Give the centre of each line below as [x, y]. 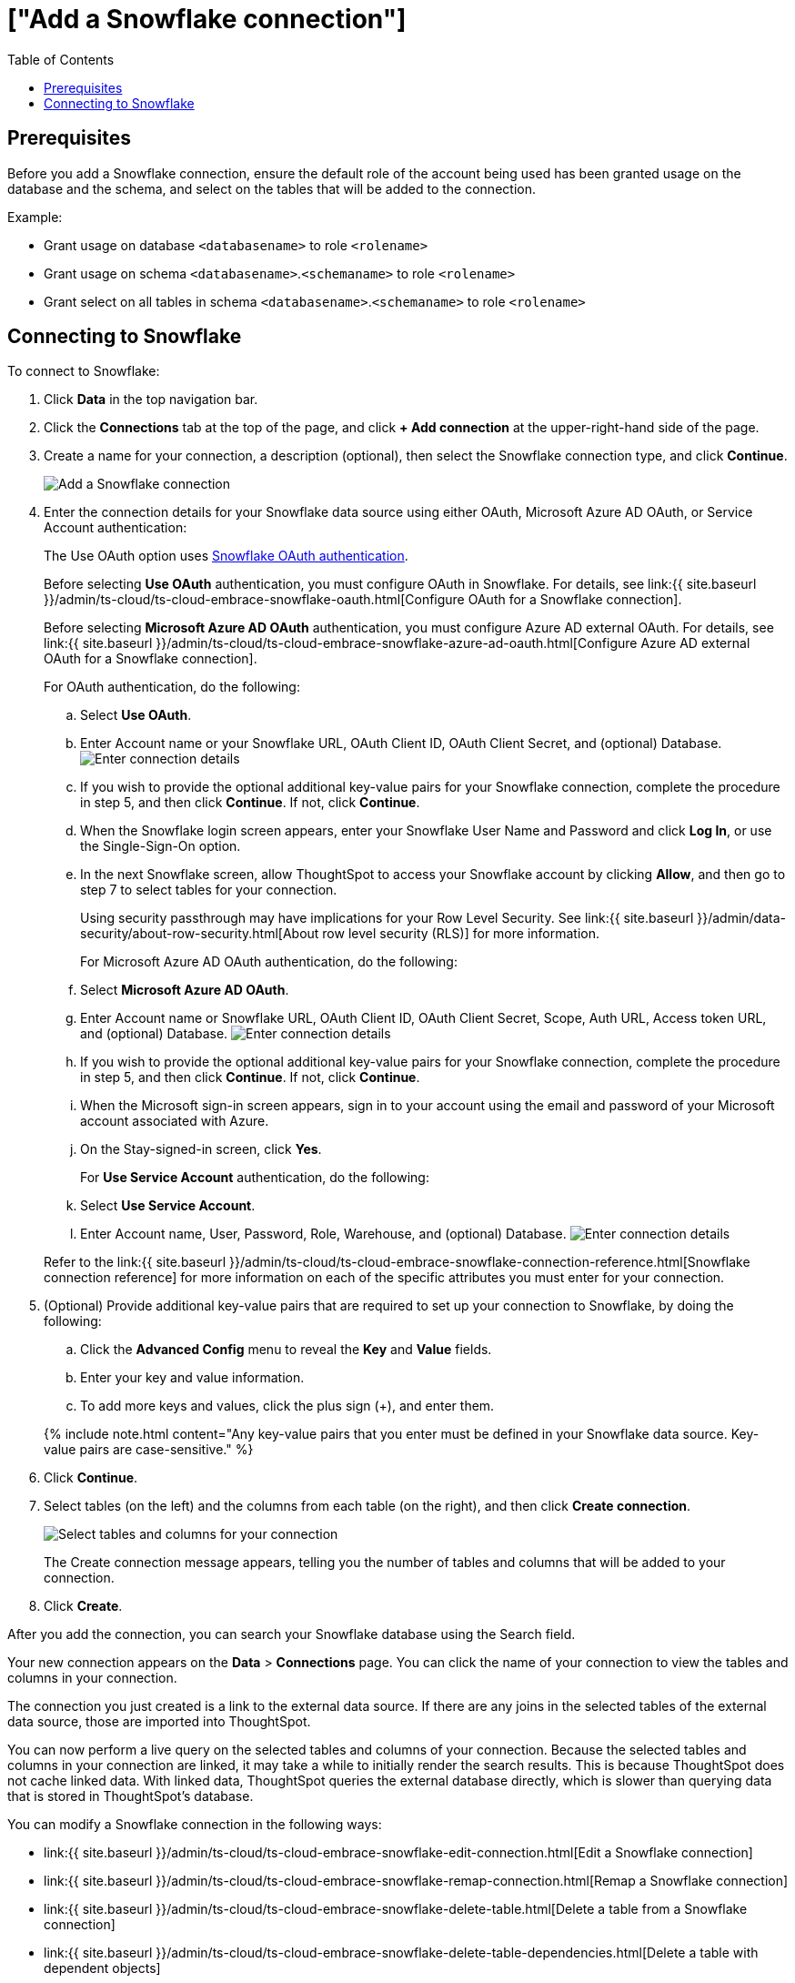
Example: [35, 217]
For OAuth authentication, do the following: [172, 687]
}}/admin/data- [741, 918]
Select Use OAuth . [136, 715]
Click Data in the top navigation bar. [151, 400]
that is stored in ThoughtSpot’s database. [131, 1796]
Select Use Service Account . [168, 1206]
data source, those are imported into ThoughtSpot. [159, 1722]
